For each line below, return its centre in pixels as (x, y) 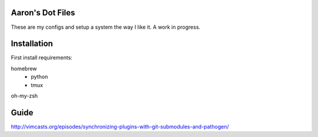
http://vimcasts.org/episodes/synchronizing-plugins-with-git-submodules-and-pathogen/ (120, 126)
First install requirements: (42, 58)
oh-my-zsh (24, 96)
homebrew (24, 68)
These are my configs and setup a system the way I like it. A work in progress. (106, 27)
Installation (32, 44)
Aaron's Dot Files (43, 13)
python (39, 77)
